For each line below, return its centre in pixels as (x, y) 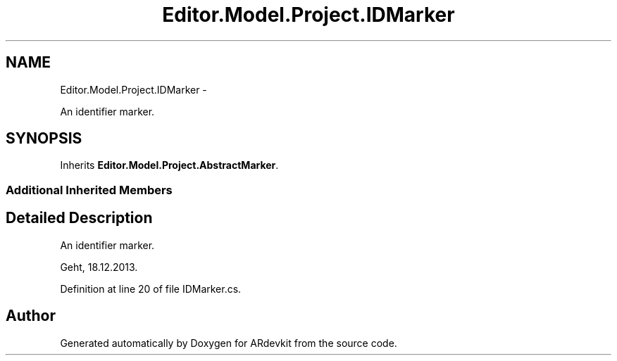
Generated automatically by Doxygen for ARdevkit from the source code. (229, 343)
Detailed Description (79, 218)
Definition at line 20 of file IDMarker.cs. (151, 289)
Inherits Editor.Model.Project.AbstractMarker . (169, 165)
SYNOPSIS (44, 139)
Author (31, 316)
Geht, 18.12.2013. (99, 267)
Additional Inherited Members (89, 190)
